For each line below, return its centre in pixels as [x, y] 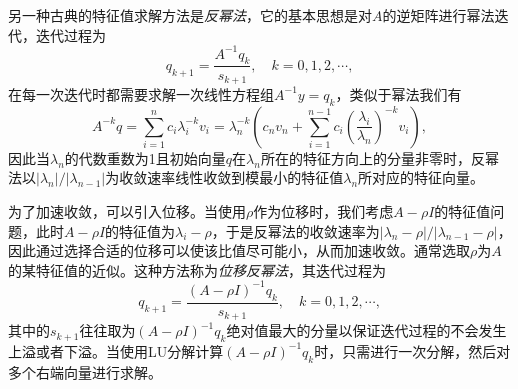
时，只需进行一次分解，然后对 [412, 350]
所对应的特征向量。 [421, 177]
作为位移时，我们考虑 [323, 210]
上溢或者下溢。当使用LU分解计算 [116, 350]
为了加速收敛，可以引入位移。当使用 [127, 210]
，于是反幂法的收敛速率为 [295, 230]
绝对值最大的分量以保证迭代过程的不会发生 [366, 330]
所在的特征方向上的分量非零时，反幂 [379, 157]
